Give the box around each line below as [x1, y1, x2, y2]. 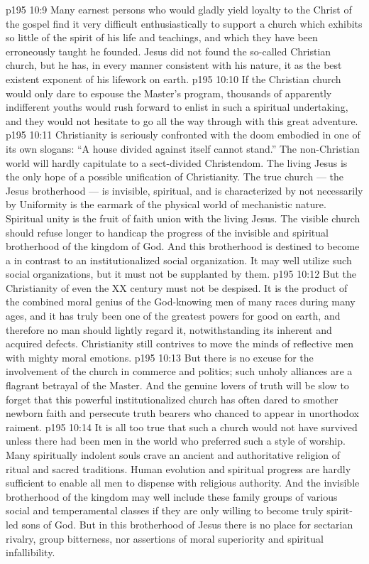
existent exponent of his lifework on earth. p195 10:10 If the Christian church [6, 71, 341, 86]
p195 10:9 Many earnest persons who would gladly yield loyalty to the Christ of [6, 2, 352, 16]
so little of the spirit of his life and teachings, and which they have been [6, 30, 318, 45]
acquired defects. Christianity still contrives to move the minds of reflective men [6, 336, 354, 351]
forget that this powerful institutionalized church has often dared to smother [6, 391, 338, 406]
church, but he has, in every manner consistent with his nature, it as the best [6, 58, 342, 72]
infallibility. [6, 545, 55, 560]
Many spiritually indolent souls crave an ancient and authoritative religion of [6, 448, 341, 462]
